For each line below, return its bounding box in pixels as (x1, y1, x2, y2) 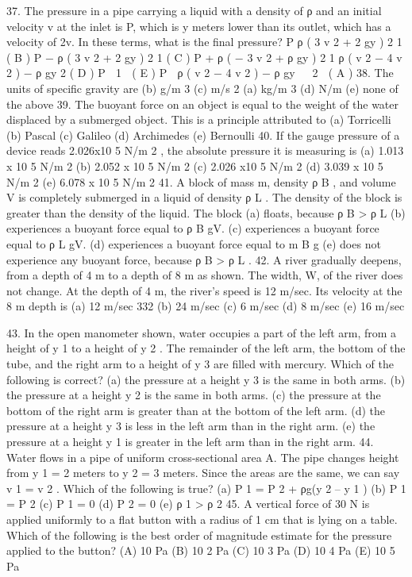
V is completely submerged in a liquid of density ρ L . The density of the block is (6, 189, 402, 206)
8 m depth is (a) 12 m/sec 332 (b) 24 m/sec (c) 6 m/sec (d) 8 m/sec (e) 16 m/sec (6, 298, 405, 314)
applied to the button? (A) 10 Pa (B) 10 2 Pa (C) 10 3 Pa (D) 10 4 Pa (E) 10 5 (6, 542, 395, 559)
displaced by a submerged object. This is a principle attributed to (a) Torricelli (6, 111, 391, 128)
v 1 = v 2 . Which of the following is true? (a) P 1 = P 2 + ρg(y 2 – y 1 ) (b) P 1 (6, 479, 406, 496)
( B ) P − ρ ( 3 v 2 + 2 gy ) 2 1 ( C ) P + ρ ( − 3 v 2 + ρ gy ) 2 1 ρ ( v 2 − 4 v (6, 48, 402, 65)
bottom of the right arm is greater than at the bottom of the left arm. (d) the (6, 402, 386, 418)
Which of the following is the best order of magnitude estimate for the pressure (6, 526, 392, 543)
